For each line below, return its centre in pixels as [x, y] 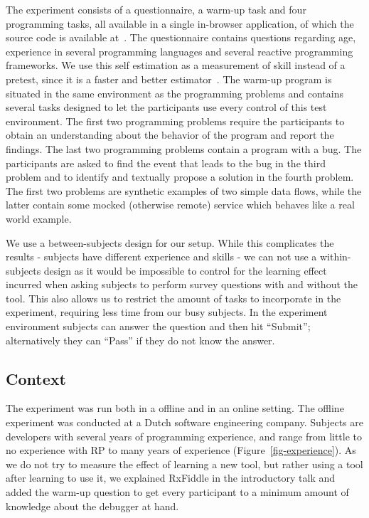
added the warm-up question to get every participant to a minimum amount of [177, 492]
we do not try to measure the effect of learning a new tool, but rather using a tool [184, 464]
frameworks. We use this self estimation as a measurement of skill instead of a [176, 65]
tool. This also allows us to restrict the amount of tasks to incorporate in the [173, 298]
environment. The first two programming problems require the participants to [175, 121]
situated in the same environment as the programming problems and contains [175, 93]
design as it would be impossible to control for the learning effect [185, 270]
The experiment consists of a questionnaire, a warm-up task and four [156, 9]
